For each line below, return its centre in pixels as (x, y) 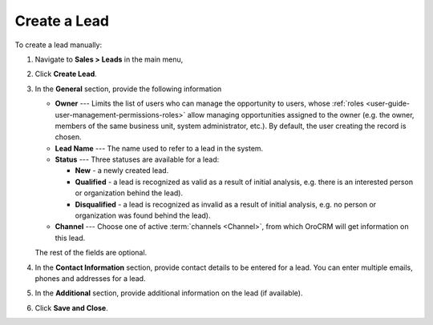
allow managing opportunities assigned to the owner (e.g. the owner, (301, 114)
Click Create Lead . (66, 74)
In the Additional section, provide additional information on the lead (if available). (169, 293)
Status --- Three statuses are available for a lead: (137, 159)
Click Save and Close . (71, 307)
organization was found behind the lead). (143, 215)
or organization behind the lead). (129, 193)
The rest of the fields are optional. (91, 253)
